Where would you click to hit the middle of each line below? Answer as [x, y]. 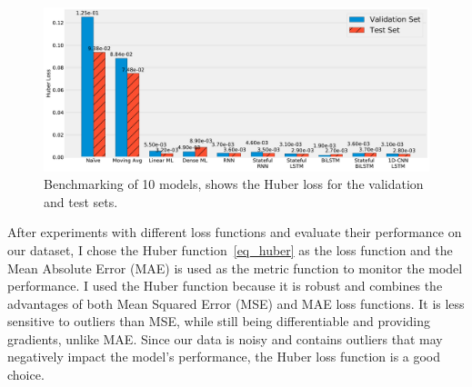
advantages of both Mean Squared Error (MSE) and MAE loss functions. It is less [236, 303]
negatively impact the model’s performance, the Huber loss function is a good [224, 357]
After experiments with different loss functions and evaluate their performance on [235, 232]
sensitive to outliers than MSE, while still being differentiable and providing [219, 321]
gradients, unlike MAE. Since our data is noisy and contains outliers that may [225, 338]
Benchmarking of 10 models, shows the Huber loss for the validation [234, 184]
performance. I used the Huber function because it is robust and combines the [225, 286]
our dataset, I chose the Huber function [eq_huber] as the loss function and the [230, 249]
